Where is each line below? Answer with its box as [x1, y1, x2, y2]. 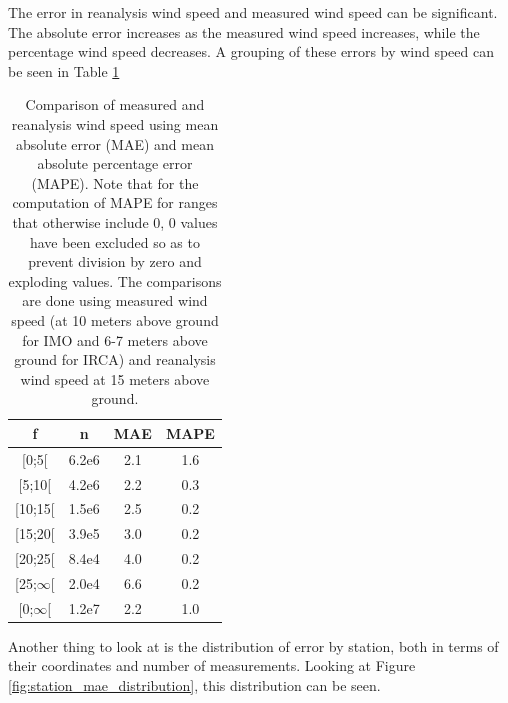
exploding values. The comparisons [8, 270, 222, 291]
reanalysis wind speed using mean [11, 113, 219, 134]
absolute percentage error [37, 153, 193, 174]
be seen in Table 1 [8, 60, 120, 81]
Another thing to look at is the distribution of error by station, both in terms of [8, 635, 499, 656]
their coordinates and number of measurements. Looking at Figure [8, 655, 416, 676]
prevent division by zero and [28, 251, 202, 272]
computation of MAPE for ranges [12, 192, 218, 213]
